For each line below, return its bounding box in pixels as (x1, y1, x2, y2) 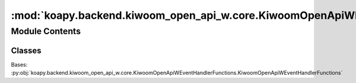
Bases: (11, 61, 28, 68)
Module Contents (11, 26, 81, 36)
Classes (11, 45, 42, 55)
